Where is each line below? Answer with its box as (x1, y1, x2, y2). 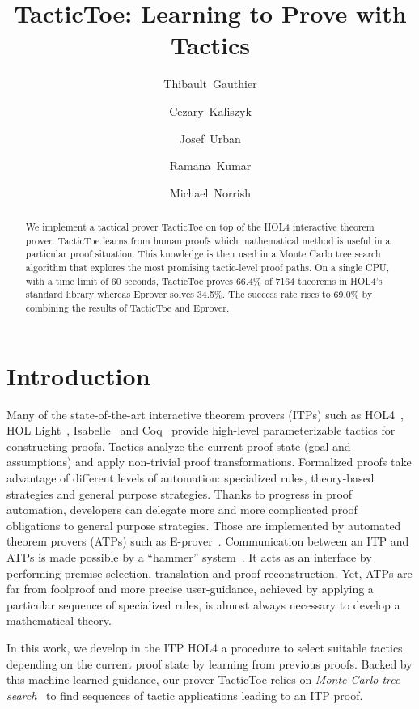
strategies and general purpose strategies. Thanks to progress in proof (6, 485, 353, 502)
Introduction (6, 359, 150, 392)
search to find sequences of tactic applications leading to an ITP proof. (6, 686, 363, 703)
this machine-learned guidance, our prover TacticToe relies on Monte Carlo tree (6, 671, 400, 688)
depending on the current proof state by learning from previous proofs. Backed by (6, 655, 413, 672)
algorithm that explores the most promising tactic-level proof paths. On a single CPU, (25, 261, 389, 274)
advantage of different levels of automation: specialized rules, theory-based (6, 469, 375, 486)
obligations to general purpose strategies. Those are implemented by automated (6, 516, 401, 533)
